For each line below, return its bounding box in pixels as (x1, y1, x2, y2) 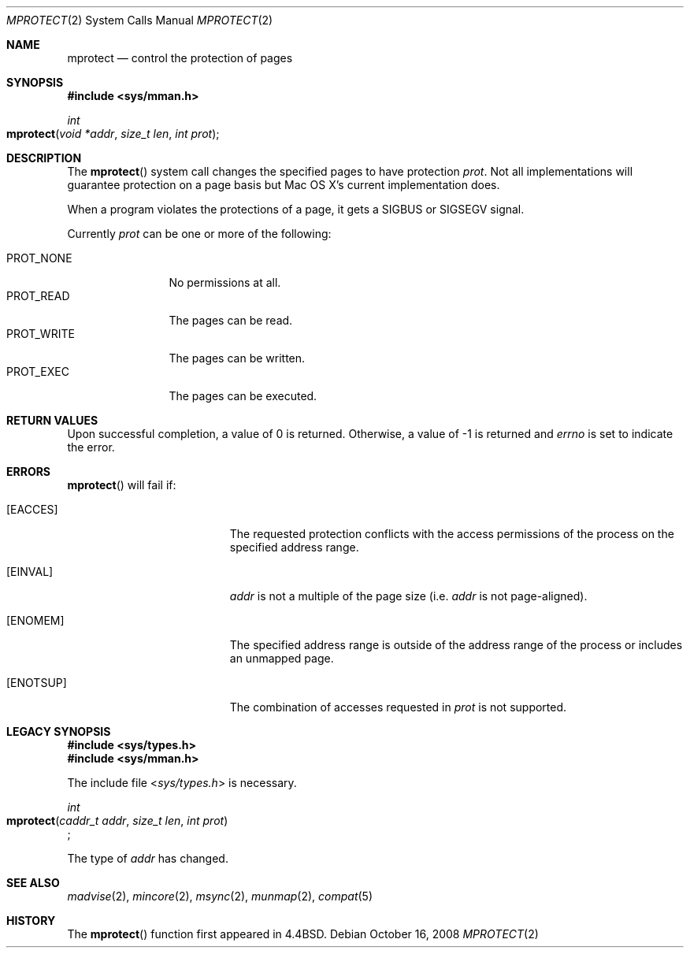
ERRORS (6, 465, 51, 478)
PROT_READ (6, 289, 70, 303)
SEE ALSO (6, 876, 60, 889)
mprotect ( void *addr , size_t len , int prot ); (6, 127, 220, 140)
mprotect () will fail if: (67, 478, 176, 492)
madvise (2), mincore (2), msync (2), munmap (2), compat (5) (67, 889, 373, 903)
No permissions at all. (169, 276, 281, 289)
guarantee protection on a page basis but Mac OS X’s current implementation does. (67, 178, 500, 191)
